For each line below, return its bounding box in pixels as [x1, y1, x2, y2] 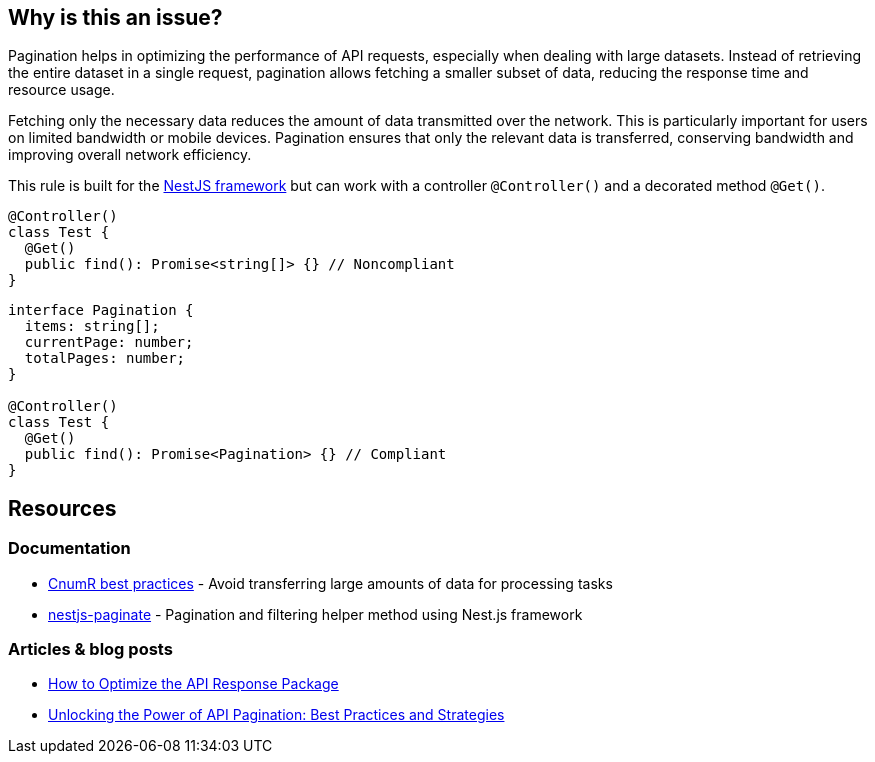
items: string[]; [24, 318, 160, 335]
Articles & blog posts [8, 639, 173, 660]
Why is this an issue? [8, 5, 223, 30]
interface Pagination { [8, 302, 194, 319]
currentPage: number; [24, 334, 194, 351]
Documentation [8, 538, 131, 559]
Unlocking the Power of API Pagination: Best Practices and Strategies [48, 706, 505, 724]
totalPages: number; [24, 350, 186, 367]
